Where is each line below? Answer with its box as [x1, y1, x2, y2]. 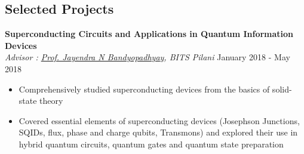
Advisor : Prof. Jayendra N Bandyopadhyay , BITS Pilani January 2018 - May [5, 51, 290, 63]
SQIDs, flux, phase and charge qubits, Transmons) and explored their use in [19, 126, 298, 138]
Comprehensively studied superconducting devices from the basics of [19, 82, 270, 95]
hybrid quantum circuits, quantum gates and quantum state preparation [19, 137, 284, 150]
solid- [272, 82, 292, 95]
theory [39, 94, 63, 107]
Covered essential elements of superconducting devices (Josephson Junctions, [19, 114, 300, 127]
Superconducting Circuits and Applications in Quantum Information [5, 27, 294, 40]
